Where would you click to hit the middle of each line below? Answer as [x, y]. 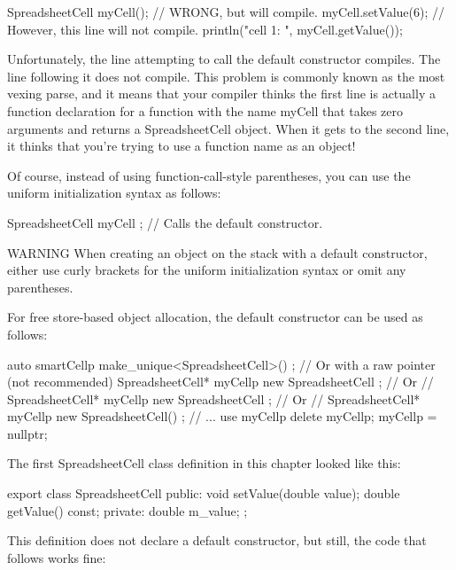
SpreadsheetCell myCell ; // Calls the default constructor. [165, 222]
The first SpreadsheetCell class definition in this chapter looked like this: [204, 463]
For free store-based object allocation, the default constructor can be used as [215, 317]
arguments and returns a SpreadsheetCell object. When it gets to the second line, [228, 128]
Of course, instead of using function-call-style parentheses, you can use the [209, 175]
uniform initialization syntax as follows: [114, 193]
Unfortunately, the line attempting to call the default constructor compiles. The [224, 59]
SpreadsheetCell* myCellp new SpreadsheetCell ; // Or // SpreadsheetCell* [214, 398]
